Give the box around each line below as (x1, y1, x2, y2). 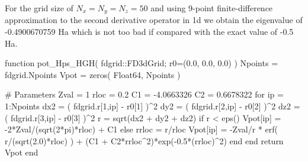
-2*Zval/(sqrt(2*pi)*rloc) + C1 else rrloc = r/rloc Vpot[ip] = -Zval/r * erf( (5, 123, 278, 135)
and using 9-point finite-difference (150, 2, 273, 14)
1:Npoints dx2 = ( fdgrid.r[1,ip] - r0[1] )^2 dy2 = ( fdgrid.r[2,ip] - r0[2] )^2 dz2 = (5, 100, 300, 112)
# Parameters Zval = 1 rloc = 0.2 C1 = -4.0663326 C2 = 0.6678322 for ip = (5, 88, 284, 101)
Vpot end (5, 146, 38, 158)
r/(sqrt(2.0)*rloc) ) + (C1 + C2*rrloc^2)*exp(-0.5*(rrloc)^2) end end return (5, 134, 284, 147)
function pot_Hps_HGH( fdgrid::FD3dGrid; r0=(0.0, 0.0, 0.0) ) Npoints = (5, 57, 278, 69)
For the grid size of (5, 2, 73, 14)
